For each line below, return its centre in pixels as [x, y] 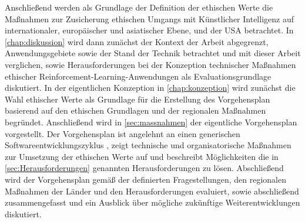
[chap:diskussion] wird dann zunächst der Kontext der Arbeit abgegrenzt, [137, 41]
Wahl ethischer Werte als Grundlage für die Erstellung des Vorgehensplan [138, 99]
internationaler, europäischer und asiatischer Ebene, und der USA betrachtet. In [149, 30]
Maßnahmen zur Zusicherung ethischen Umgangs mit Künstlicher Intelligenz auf [149, 18]
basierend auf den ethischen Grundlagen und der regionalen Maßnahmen [135, 110]
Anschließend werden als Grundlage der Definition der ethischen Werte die [139, 7]
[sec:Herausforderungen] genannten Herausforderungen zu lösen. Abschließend [144, 168]
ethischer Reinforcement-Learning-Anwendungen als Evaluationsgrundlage [138, 76]
